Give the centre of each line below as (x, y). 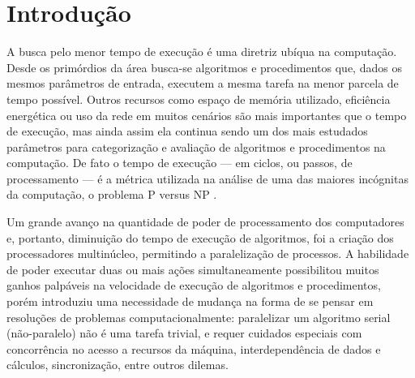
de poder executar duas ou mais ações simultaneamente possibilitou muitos (193, 269)
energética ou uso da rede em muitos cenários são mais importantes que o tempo (207, 115)
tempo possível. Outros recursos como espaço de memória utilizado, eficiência (199, 99)
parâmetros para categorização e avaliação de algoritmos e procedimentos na (196, 146)
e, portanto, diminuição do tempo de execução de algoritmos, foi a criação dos (200, 237)
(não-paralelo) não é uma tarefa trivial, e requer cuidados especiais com (184, 333)
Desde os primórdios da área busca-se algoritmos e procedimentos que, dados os (204, 67)
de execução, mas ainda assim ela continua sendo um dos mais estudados (187, 131)
